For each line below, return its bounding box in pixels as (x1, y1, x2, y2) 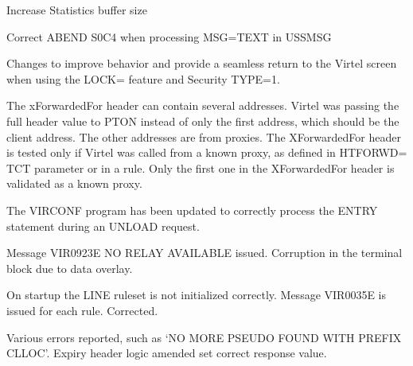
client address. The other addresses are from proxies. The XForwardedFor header (6, 128, 401, 145)
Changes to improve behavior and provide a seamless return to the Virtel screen (6, 55, 397, 72)
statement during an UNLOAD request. (6, 217, 200, 234)
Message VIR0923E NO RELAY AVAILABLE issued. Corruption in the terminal (6, 244, 403, 261)
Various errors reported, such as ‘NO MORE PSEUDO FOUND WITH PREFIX (6, 329, 402, 345)
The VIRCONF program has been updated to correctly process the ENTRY (6, 201, 378, 218)
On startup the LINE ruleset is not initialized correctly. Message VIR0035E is (6, 286, 386, 303)
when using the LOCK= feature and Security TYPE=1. (6, 70, 280, 87)
